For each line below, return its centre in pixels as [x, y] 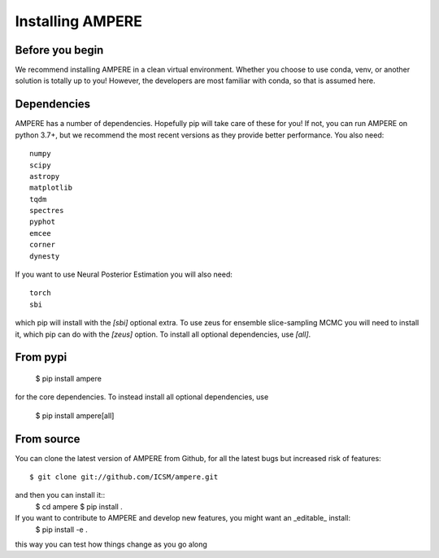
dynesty [45, 256]
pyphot [43, 222]
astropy [45, 176]
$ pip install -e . [62, 530]
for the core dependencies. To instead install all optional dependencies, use [142, 397]
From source [48, 439]
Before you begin [59, 50]
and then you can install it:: [60, 495]
